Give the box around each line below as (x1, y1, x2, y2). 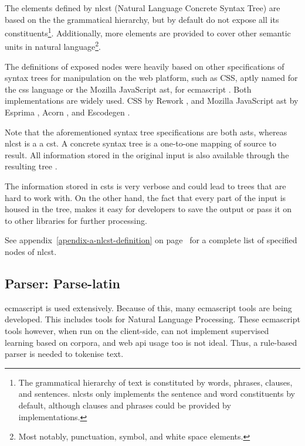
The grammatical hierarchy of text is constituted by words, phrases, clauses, (18, 376, 293, 388)
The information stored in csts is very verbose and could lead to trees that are (5, 180, 286, 192)
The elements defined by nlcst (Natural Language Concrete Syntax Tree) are (5, 2, 280, 13)
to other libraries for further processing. (5, 214, 147, 226)
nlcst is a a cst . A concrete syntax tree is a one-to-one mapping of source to (5, 137, 276, 149)
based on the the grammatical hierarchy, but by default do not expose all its (5, 13, 279, 25)
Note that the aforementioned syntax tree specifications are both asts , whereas (5, 125, 287, 138)
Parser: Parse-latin (5, 274, 120, 292)
